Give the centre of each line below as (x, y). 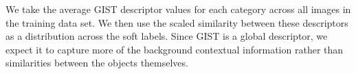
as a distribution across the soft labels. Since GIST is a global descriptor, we (167, 36)
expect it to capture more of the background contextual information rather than (175, 49)
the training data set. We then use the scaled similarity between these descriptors (177, 22)
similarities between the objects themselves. (97, 63)
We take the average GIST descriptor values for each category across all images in (178, 9)
